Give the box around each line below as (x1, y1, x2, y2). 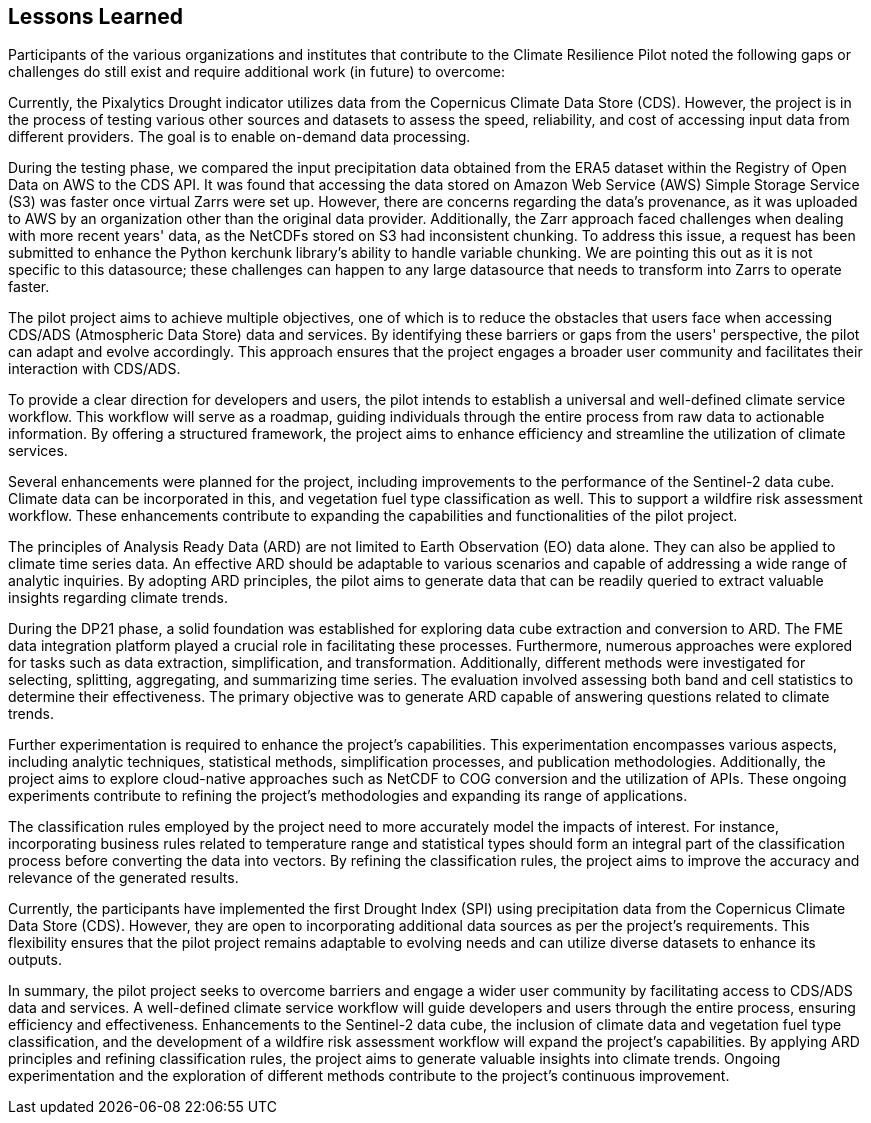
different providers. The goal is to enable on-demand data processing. (8, 128, 471, 146)
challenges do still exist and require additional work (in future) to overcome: (8, 63, 506, 81)
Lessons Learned (8, 4, 183, 29)
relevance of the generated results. (8, 869, 239, 887)
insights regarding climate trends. (8, 589, 229, 607)
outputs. (8, 951, 62, 969)
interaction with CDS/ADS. (8, 360, 181, 378)
